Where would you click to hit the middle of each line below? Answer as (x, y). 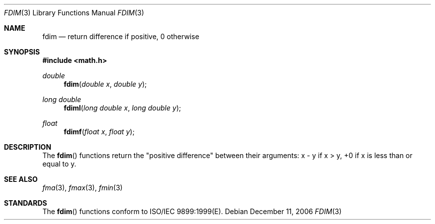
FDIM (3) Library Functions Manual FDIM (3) (74, 13)
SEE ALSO (21, 179)
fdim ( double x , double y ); (105, 84)
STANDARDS (26, 203)
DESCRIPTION (28, 147)
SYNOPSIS (22, 52)
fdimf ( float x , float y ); (99, 132)
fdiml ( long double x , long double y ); (122, 108)
